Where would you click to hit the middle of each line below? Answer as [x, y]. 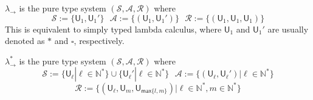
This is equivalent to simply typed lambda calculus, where [113, 29]
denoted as [25, 41]
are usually [288, 29]
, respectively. [99, 41]
